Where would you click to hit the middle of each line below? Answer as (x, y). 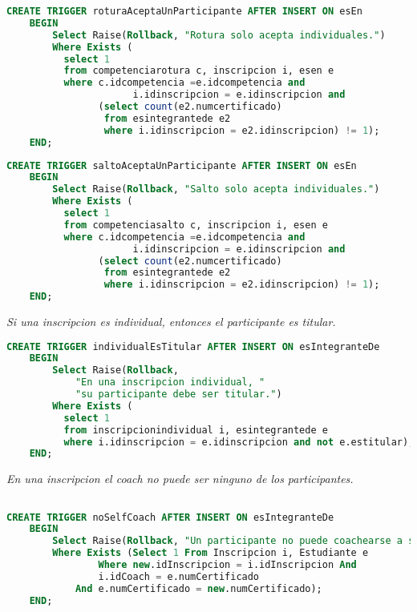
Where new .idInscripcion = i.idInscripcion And (227, 565)
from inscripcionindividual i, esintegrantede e (196, 430)
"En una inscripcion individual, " (170, 382)
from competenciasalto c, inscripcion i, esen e (196, 225)
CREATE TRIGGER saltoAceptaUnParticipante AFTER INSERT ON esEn (182, 165)
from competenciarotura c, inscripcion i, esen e (199, 71)
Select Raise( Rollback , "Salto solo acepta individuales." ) (216, 189)
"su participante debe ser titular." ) (178, 395)
